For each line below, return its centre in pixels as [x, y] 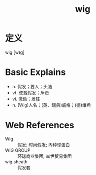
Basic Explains [35, 72]
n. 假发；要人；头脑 [32, 86]
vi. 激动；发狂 [26, 99]
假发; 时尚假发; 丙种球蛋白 [44, 144]
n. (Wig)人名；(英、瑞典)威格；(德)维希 [51, 105]
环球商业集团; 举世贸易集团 [45, 156]
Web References [40, 125]
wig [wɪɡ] [15, 52]
